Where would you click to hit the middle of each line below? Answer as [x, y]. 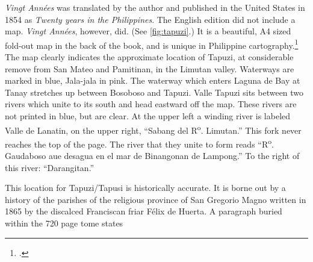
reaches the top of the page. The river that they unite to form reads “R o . [139, 143]
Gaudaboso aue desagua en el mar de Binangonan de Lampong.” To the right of [152, 156]
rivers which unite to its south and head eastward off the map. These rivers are [151, 104]
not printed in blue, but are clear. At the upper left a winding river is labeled [148, 116]
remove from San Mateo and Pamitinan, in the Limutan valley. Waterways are [150, 68]
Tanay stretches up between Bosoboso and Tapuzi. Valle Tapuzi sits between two [154, 92]
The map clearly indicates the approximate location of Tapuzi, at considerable [149, 57]
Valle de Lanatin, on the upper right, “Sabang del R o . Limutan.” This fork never [153, 129]
